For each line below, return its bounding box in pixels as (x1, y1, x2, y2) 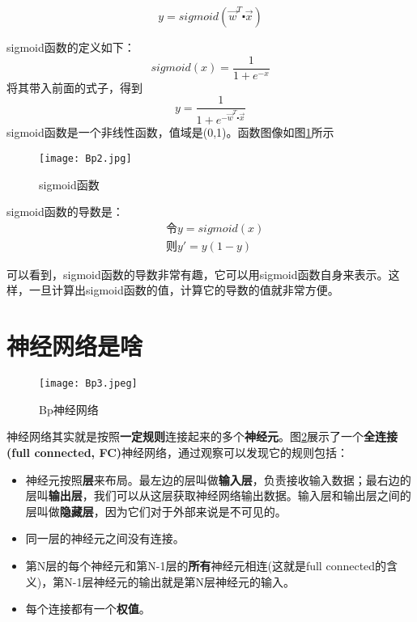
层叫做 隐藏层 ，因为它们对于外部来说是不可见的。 (25, 502, 287, 519)
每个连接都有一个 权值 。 (25, 600, 151, 617)
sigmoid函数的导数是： (6, 203, 124, 220)
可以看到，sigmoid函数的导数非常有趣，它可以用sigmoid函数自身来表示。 (6, 265, 389, 282)
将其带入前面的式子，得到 (6, 78, 143, 95)
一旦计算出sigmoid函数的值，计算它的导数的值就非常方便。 (28, 281, 339, 298)
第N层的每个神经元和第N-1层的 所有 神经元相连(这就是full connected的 (25, 556, 387, 573)
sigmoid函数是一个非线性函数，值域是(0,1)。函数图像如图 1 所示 (6, 124, 334, 141)
